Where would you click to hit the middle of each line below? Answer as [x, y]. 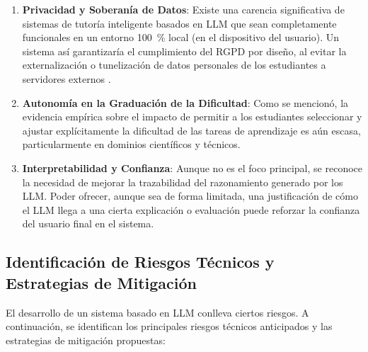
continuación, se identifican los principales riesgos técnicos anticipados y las [169, 326]
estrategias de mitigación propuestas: [86, 340]
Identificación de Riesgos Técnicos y [140, 262]
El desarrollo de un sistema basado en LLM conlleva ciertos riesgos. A [157, 312]
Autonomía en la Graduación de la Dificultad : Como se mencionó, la [185, 102]
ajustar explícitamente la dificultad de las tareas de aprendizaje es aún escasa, [191, 130]
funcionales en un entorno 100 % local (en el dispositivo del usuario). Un [181, 37]
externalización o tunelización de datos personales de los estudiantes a [174, 65]
